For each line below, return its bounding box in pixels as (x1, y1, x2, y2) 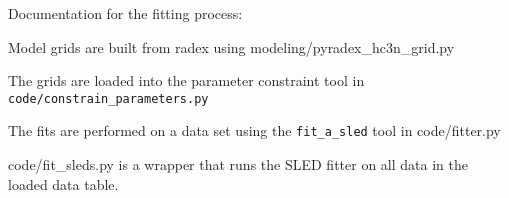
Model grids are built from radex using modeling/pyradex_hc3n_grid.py (8, 36, 455, 57)
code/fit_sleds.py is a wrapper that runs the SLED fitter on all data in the (8, 154, 468, 175)
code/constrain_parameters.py (8, 91, 209, 106)
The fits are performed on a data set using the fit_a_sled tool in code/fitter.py (8, 120, 501, 141)
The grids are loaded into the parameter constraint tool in (8, 70, 365, 91)
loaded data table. (8, 173, 119, 194)
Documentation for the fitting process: (8, 3, 243, 23)
